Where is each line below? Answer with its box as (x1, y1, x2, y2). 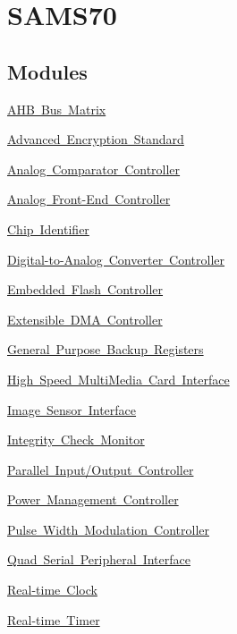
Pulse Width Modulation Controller (7, 520, 209, 538)
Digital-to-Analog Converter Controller (7, 249, 225, 268)
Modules (7, 57, 88, 85)
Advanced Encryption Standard (7, 130, 184, 148)
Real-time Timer (7, 610, 100, 629)
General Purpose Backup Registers (7, 340, 204, 359)
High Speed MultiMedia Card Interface (7, 369, 230, 388)
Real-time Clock (7, 580, 97, 599)
